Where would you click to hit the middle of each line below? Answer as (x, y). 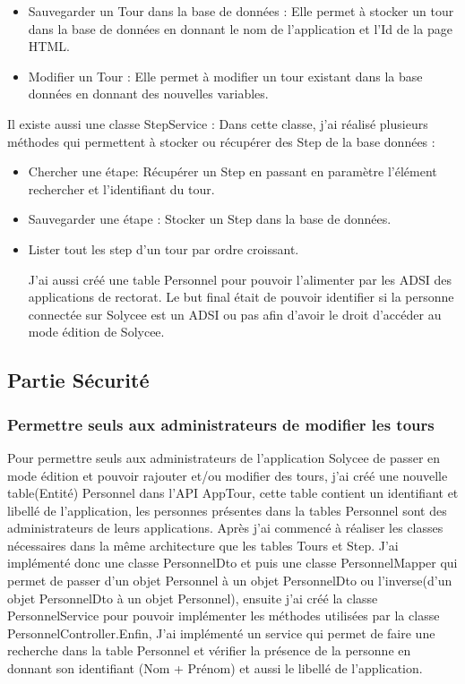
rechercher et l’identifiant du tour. (121, 188)
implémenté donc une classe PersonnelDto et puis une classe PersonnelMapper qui (232, 563)
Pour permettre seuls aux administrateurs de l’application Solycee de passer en (224, 457)
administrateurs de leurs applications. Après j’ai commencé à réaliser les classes (225, 528)
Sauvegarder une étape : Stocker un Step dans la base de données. (210, 219)
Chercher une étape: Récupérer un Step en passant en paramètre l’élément (232, 171)
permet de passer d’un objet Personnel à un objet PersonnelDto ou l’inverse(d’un (230, 581)
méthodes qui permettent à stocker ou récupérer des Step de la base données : (221, 141)
